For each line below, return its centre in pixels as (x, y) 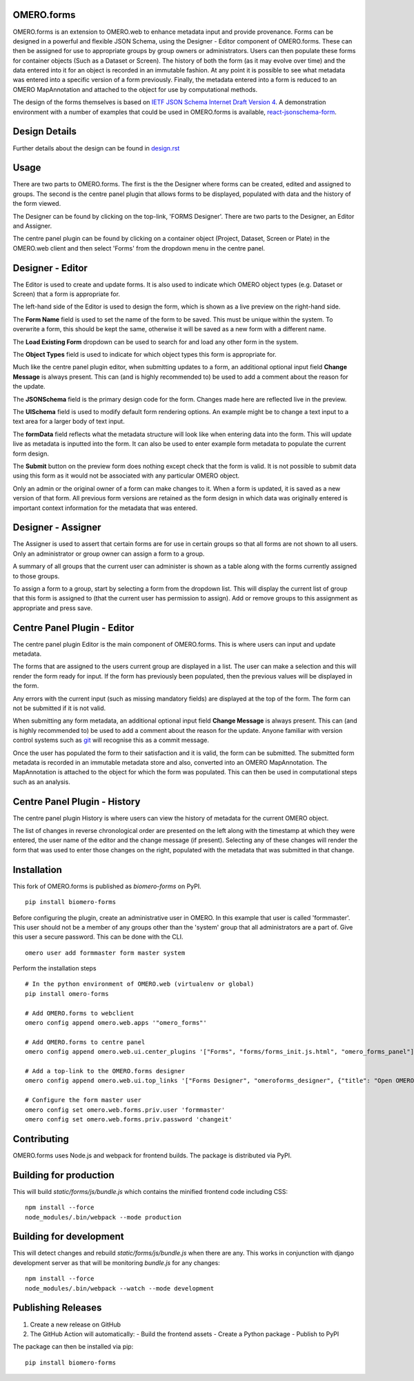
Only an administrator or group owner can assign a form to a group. (109, 554)
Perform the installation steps (55, 968)
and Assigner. (32, 226)
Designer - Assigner (57, 528)
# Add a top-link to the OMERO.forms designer (105, 1071)
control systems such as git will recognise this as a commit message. (111, 740)
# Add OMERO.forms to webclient (80, 1013)
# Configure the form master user (83, 1100)
